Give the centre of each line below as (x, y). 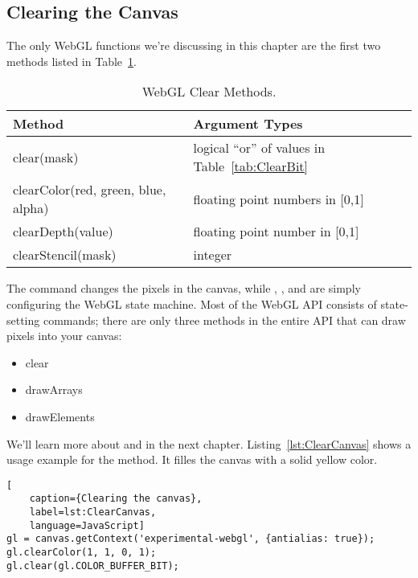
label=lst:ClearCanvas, (93, 512)
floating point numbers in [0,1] (279, 199)
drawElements (60, 416)
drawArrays (54, 389)
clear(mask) (46, 157)
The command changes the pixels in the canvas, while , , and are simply (184, 288)
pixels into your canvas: (64, 336)
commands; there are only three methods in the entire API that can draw (224, 320)
